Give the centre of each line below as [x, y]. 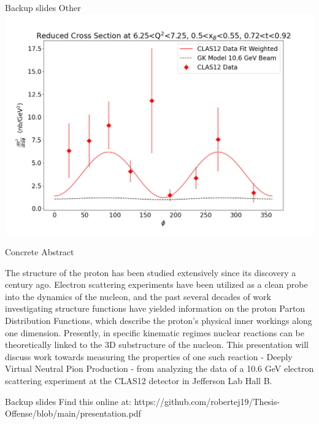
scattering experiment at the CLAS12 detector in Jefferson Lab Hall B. [139, 380]
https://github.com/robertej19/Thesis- [207, 401]
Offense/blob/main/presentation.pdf [73, 413]
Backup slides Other [43, 7]
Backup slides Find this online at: [68, 401]
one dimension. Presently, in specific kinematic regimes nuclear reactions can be [155, 332]
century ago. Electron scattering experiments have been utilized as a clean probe [156, 284]
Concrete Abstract [40, 251]
